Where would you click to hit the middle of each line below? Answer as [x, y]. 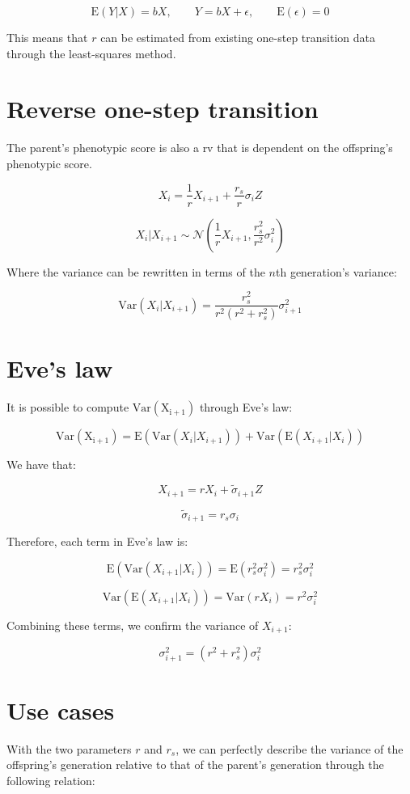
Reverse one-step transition [163, 109]
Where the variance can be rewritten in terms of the [136, 271]
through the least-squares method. [91, 53]
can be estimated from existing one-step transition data [238, 37]
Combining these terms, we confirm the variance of [133, 625]
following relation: [51, 780]
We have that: [41, 465]
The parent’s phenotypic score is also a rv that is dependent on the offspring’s [200, 148]
